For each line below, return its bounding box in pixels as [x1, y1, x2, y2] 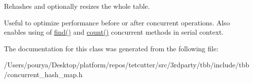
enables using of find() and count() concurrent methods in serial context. [4, 27, 224, 37]
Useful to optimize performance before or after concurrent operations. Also [4, 17, 230, 27]
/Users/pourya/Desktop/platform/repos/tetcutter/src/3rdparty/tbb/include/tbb [4, 60, 250, 70]
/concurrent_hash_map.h [4, 69, 83, 79]
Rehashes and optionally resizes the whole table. [4, 1, 150, 11]
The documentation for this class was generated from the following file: [4, 43, 218, 53]
